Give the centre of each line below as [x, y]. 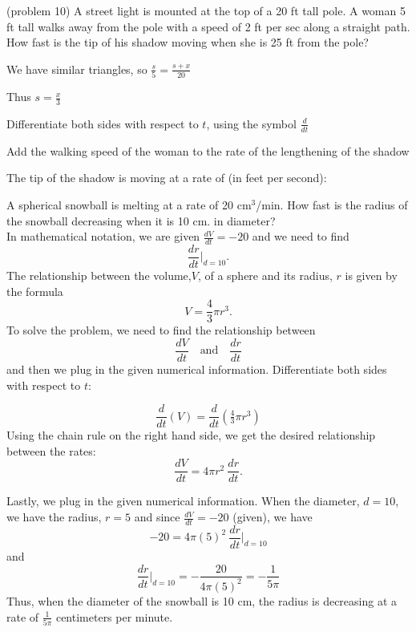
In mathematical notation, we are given [103, 236]
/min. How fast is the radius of [332, 204]
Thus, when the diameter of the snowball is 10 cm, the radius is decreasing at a [202, 600]
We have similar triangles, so [77, 69]
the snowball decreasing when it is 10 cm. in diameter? [141, 220]
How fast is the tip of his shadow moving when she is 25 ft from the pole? [188, 42]
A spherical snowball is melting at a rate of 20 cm [129, 204]
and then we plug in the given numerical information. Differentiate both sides [197, 369]
